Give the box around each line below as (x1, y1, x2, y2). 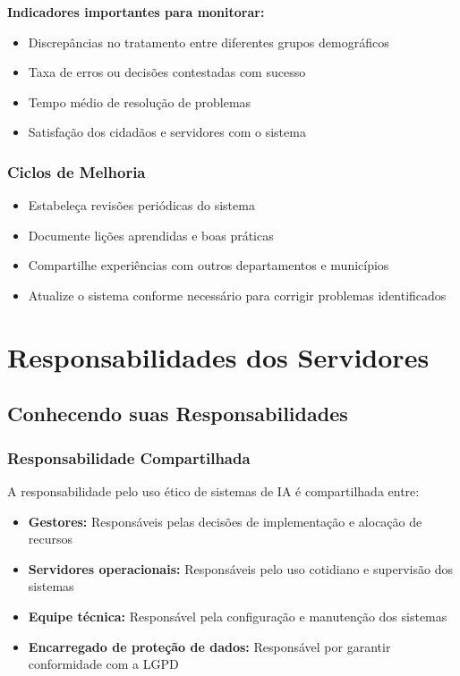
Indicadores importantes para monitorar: (7, 3, 265, 21)
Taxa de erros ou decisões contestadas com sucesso (28, 63, 306, 81)
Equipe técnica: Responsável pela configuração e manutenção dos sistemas (28, 606, 447, 625)
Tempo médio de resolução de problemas (28, 92, 251, 111)
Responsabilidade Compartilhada (7, 446, 251, 469)
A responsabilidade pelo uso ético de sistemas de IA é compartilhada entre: (7, 481, 420, 500)
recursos (28, 529, 73, 548)
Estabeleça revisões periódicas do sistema (28, 196, 255, 215)
